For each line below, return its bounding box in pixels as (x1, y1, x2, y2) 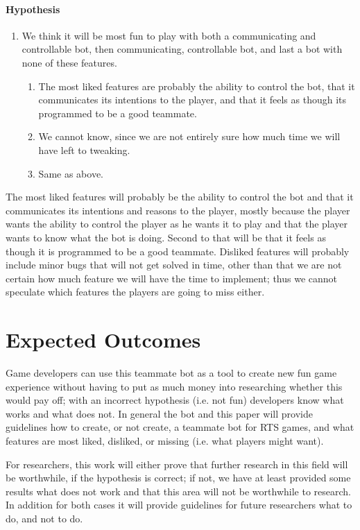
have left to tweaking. (38, 142, 130, 157)
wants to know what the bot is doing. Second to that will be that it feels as (6, 230, 326, 244)
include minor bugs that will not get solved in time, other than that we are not (6, 257, 342, 272)
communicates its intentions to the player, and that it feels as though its (38, 92, 347, 107)
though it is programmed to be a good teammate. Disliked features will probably (6, 243, 350, 258)
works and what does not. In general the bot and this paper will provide (6, 406, 313, 420)
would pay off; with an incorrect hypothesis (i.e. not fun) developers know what (6, 393, 344, 407)
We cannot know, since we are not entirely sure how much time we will (38, 129, 341, 144)
